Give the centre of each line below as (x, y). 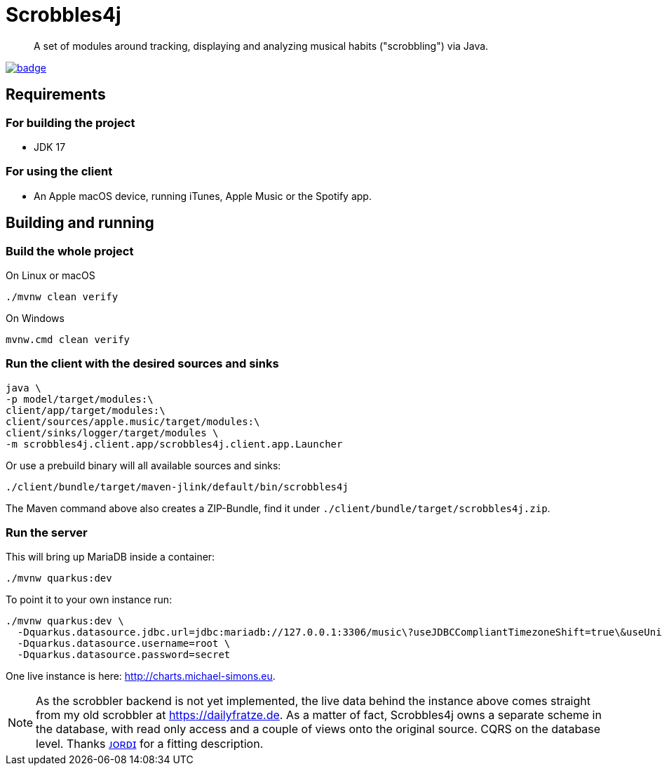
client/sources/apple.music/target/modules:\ (133, 421)
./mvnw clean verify (62, 296)
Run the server (47, 533)
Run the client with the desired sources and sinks (142, 364)
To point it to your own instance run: (89, 600)
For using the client (59, 172)
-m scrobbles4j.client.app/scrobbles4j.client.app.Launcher (174, 444)
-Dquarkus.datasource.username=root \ (124, 644)
